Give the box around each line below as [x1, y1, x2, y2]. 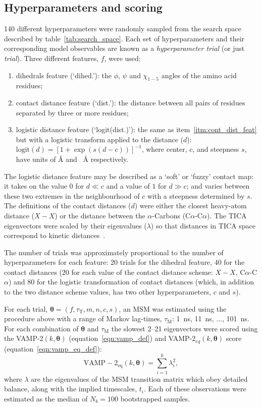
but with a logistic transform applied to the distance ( [16, 134, 184, 144]
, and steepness [192, 144, 239, 154]
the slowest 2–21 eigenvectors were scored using [111, 323, 258, 333]
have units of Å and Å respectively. [16, 153, 129, 164]
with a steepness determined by [147, 190, 245, 201]
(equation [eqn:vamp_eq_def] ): [4, 343, 102, 354]
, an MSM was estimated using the [119, 303, 227, 314]
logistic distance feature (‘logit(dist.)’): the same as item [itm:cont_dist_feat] [16, 124, 257, 135]
